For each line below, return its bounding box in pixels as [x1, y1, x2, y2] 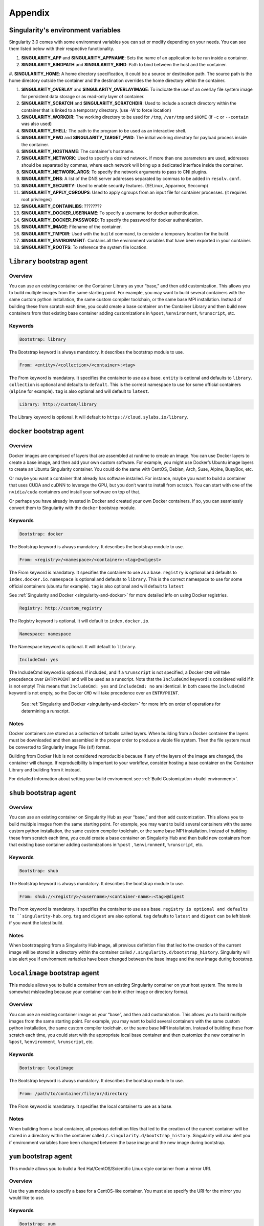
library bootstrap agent [9, 257, 88, 266]
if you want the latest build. [9, 920, 64, 926]
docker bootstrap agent [9, 427, 84, 435]
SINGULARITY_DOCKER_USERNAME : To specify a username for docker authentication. [21, 210, 199, 216]
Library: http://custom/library [19, 402, 97, 407]
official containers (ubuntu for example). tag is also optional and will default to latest [9, 583, 184, 589]
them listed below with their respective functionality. [9, 46, 114, 51]
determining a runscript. [21, 708, 70, 714]
